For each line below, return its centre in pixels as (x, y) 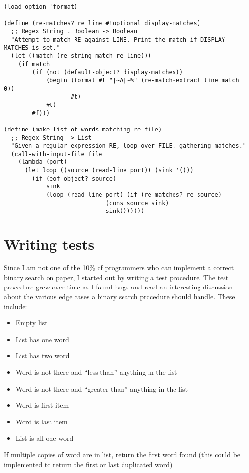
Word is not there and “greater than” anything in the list (101, 388)
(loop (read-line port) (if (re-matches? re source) (134, 195)
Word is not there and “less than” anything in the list (96, 372)
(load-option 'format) (41, 7)
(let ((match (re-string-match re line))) (81, 56)
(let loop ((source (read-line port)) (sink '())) (109, 171)
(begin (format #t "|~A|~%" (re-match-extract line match (142, 80)
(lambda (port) (42, 162)
